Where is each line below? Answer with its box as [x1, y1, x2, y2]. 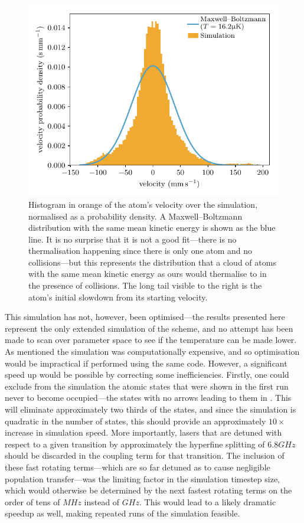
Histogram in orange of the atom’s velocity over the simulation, [28, 198, 258, 210]
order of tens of [5, 495, 60, 508]
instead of [84, 495, 120, 508]
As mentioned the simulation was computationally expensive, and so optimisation [5, 345, 300, 358]
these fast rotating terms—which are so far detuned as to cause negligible [5, 460, 270, 473]
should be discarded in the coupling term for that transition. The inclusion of [5, 449, 285, 462]
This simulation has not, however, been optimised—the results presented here [5, 310, 285, 323]
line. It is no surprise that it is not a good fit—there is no [28, 233, 237, 245]
